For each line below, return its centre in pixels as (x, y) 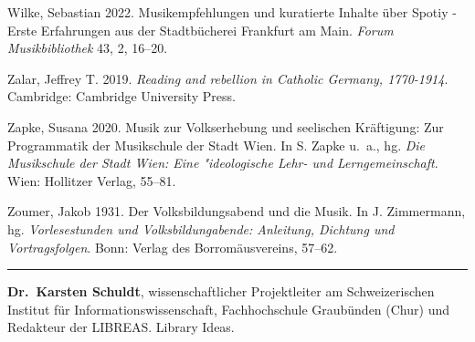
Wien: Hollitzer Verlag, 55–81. (92, 180)
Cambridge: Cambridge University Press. (121, 96)
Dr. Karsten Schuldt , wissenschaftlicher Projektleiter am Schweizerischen (221, 291)
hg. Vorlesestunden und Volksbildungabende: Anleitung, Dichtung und (201, 228)
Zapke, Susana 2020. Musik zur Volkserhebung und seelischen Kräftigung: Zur (226, 126)
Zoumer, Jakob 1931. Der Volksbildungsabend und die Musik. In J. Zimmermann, (237, 211)
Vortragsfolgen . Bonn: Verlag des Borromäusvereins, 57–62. (173, 247)
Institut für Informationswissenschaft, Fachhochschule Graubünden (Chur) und (228, 309)
